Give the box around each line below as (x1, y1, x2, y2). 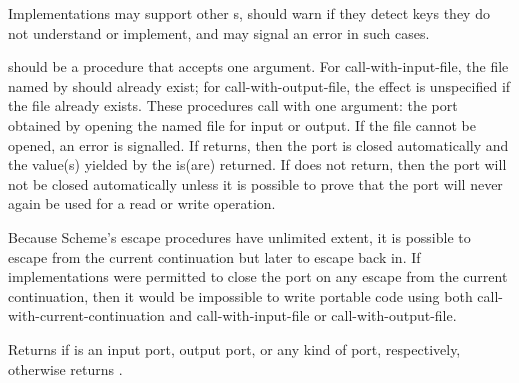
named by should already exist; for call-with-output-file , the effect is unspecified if (8, 75, 511, 96)
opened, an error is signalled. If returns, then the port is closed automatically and (8, 134, 509, 155)
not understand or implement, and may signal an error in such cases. (8, 22, 430, 43)
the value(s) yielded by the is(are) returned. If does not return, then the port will (8, 154, 507, 175)
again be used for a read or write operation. (8, 193, 276, 214)
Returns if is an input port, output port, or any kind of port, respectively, (8, 338, 461, 359)
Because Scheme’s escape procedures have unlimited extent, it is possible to (8, 226, 471, 247)
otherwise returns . (8, 358, 123, 379)
